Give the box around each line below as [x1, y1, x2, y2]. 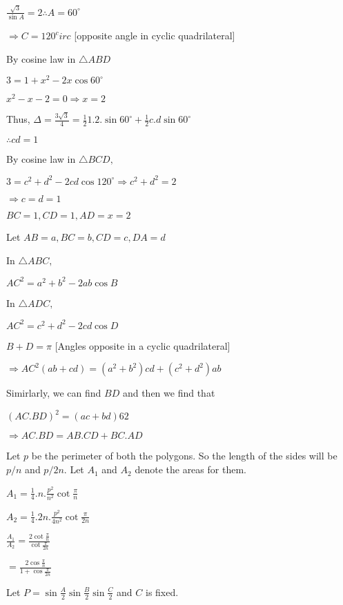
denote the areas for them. [135, 462, 246, 477]
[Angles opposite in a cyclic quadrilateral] [55, 338, 231, 353]
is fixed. [145, 584, 179, 599]
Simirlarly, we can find [6, 386, 101, 400]
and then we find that [122, 386, 215, 400]
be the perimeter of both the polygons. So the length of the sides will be [31, 448, 337, 463]
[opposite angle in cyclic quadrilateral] [74, 28, 235, 43]
